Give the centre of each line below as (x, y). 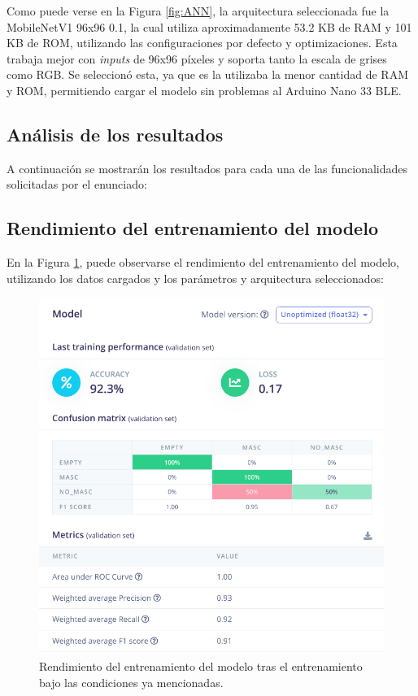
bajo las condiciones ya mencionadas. (131, 682)
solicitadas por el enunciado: (77, 184)
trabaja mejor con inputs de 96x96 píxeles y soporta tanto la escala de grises (197, 58)
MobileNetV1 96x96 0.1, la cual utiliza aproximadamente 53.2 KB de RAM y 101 (209, 26)
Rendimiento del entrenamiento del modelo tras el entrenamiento (201, 666)
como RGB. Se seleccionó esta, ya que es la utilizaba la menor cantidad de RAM (207, 74)
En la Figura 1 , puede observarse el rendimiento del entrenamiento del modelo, (203, 262)
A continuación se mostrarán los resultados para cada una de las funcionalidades (207, 168)
